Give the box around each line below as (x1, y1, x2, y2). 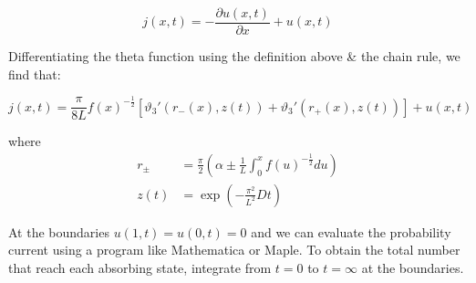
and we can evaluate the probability (251, 222, 451, 241)
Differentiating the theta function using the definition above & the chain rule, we (8, 47, 460, 66)
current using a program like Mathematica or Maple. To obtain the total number (8, 240, 460, 259)
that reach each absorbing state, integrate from (8, 258, 272, 278)
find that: (8, 64, 61, 83)
